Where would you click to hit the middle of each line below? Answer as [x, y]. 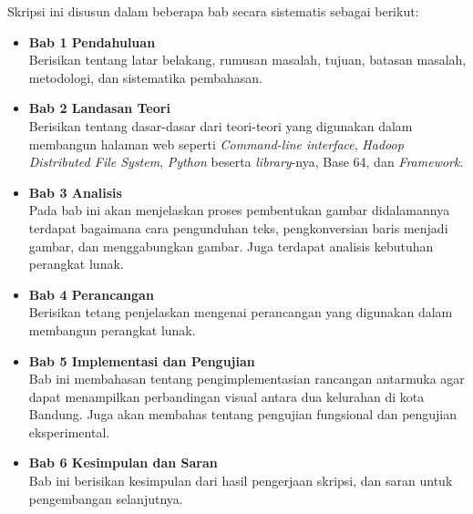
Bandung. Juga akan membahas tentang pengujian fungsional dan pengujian [243, 414]
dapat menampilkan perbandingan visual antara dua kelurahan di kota [226, 396]
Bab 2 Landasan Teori [99, 108]
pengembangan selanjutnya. [106, 498]
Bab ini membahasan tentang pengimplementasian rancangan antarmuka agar [247, 379]
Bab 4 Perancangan [91, 294]
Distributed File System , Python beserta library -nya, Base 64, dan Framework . [246, 162]
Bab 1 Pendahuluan [92, 41]
